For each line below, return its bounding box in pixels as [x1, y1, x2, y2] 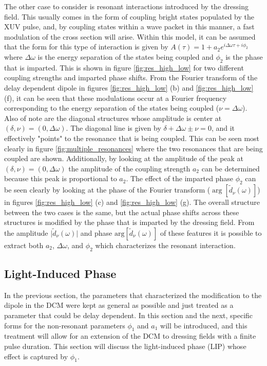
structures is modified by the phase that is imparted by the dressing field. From [4, 217, 255, 228]
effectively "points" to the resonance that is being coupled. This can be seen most [4, 132, 260, 143]
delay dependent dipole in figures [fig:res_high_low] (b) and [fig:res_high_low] [4, 82, 254, 93]
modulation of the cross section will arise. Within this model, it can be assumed [4, 31, 256, 42]
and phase [80, 227, 112, 238]
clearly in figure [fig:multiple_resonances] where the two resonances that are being [4, 143, 263, 153]
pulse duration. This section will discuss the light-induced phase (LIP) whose [4, 341, 246, 352]
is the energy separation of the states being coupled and [37, 51, 214, 62]
